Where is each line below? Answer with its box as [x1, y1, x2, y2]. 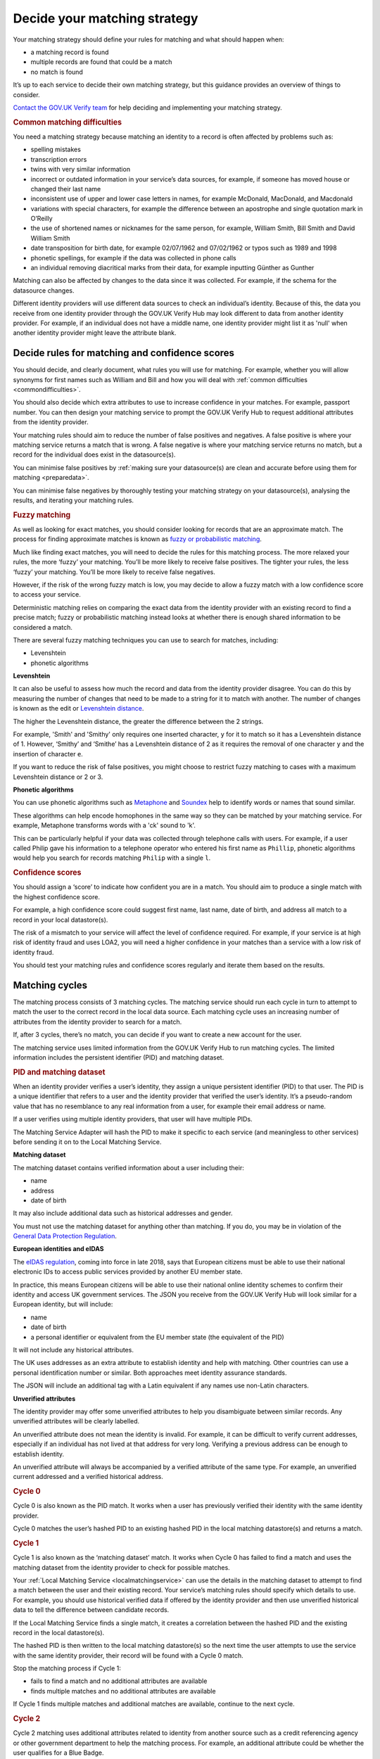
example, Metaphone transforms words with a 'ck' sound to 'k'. [13, 821, 196, 830]
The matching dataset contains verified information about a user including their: [13, 1163, 244, 1171]
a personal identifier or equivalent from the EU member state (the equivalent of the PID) [30, 1333, 284, 1341]
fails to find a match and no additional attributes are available [30, 1677, 208, 1685]
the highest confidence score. [13, 892, 100, 901]
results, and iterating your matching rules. [13, 496, 134, 504]
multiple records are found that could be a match [30, 58, 172, 66]
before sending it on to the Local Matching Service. [13, 1137, 162, 1146]
